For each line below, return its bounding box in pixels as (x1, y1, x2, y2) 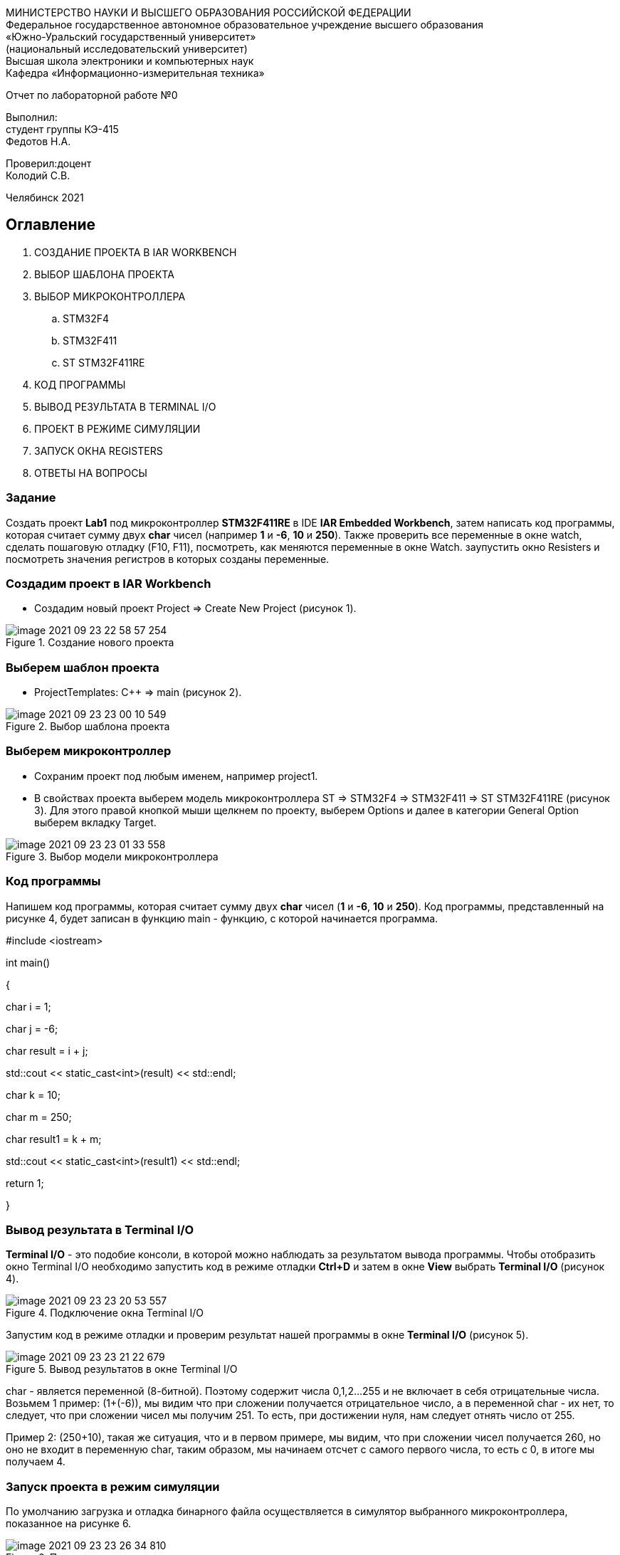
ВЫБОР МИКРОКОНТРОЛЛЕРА (34, 290, 186, 302)
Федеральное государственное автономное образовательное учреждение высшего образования (6, 19, 484, 31)
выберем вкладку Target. (34, 816, 157, 828)
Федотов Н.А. (6, 135, 71, 147)
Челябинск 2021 (6, 191, 84, 204)
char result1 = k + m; (6, 1132, 102, 1145)
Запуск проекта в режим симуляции (6, 1479, 220, 1494)
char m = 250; (6, 1110, 72, 1123)
